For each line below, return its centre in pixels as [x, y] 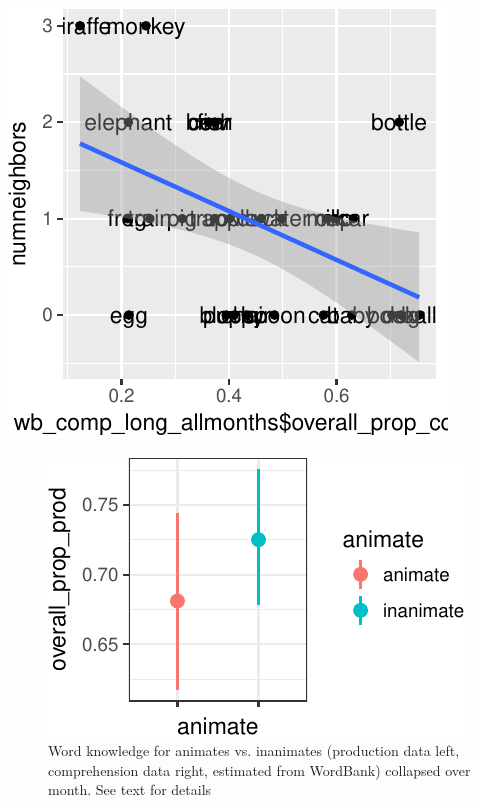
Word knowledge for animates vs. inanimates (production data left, [254, 750]
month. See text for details [130, 789]
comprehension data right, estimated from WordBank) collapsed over [259, 769]
